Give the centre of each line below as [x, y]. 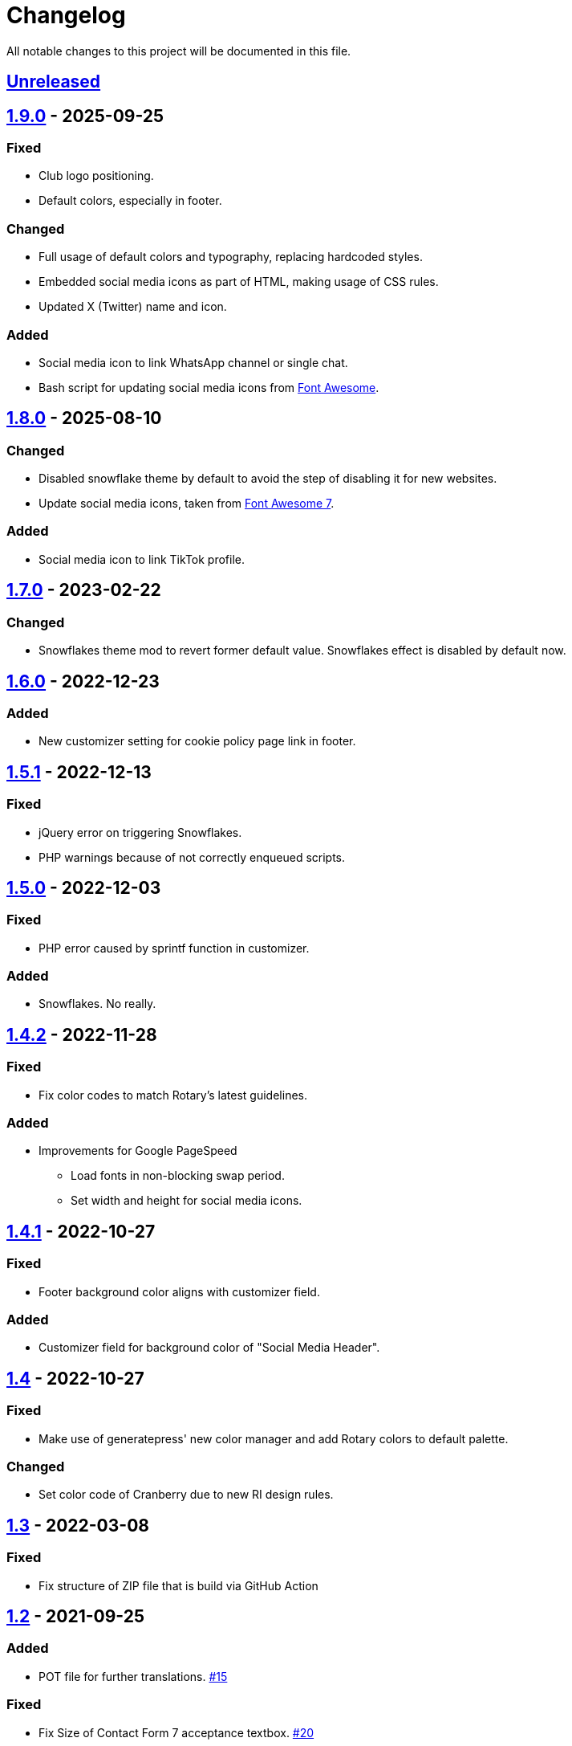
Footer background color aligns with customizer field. [179, 1291]
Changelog [66, 15]
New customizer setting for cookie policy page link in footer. [197, 741]
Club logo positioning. [96, 176]
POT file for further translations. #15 [133, 1676]
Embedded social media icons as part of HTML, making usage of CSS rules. [239, 282]
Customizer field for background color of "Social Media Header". [209, 1348]
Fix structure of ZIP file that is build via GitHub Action [178, 1585]
